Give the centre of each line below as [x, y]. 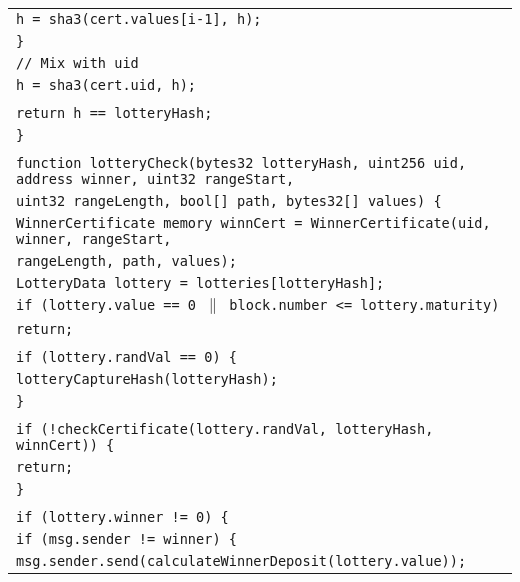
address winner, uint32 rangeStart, [155, 179]
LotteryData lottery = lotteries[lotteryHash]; [200, 283]
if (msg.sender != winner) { [126, 539]
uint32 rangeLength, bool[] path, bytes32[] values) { [229, 201]
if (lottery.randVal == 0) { [126, 357]
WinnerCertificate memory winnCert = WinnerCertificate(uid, [253, 223]
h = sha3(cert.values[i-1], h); [139, 19]
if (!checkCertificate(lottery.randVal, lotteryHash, [225, 429]
